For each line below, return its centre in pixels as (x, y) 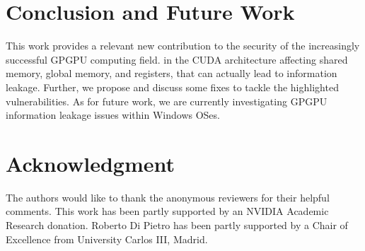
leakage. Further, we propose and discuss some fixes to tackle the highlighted (172, 87)
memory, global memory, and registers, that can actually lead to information (172, 73)
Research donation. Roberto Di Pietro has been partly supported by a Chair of (177, 225)
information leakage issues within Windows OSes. (113, 115)
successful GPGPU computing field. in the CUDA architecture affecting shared (177, 59)
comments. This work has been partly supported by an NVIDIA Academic (167, 211)
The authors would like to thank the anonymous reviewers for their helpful (168, 197)
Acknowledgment (90, 163)
